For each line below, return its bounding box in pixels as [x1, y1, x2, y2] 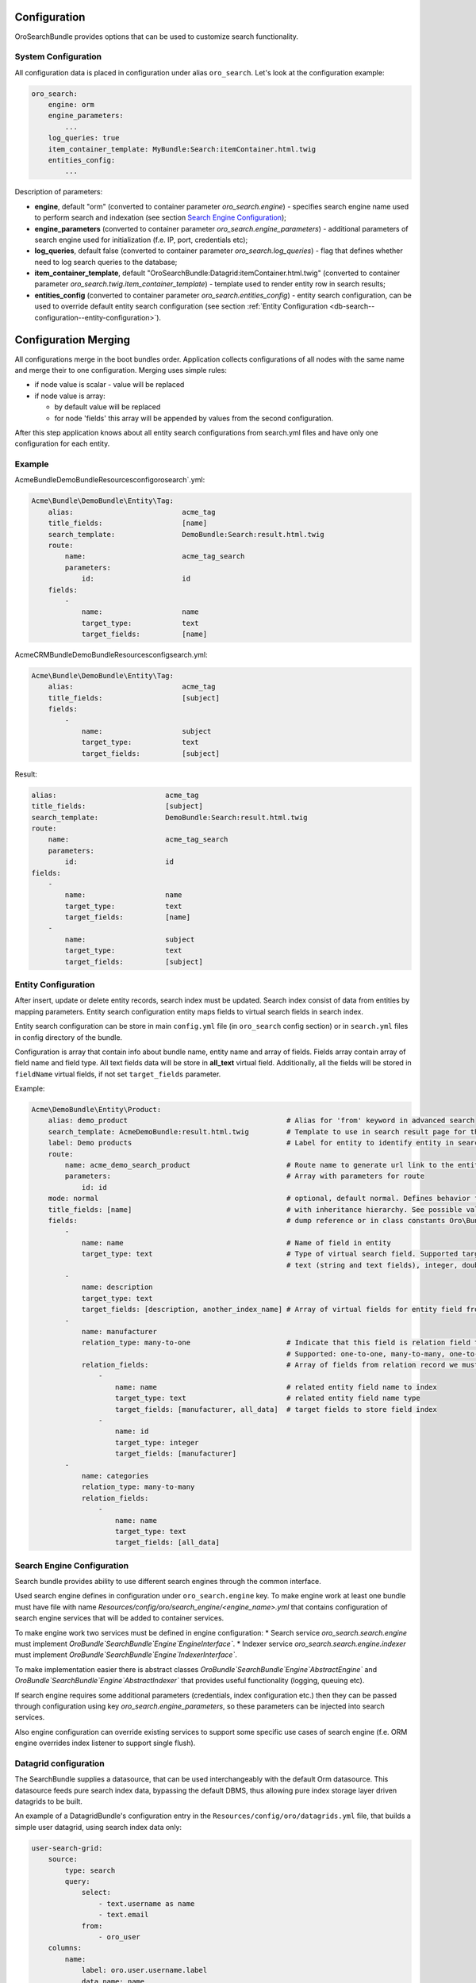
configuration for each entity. [14, 439, 110, 448]
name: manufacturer [81, 1327, 158, 1336]
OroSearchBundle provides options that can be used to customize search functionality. [14, 32, 299, 41]
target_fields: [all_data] [115, 1538, 220, 1547]
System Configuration [14, 52, 102, 63]
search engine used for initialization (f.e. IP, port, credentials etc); [34, 235, 248, 244]
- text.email [98, 1910, 149, 1920]
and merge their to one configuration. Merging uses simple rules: [14, 365, 228, 374]
